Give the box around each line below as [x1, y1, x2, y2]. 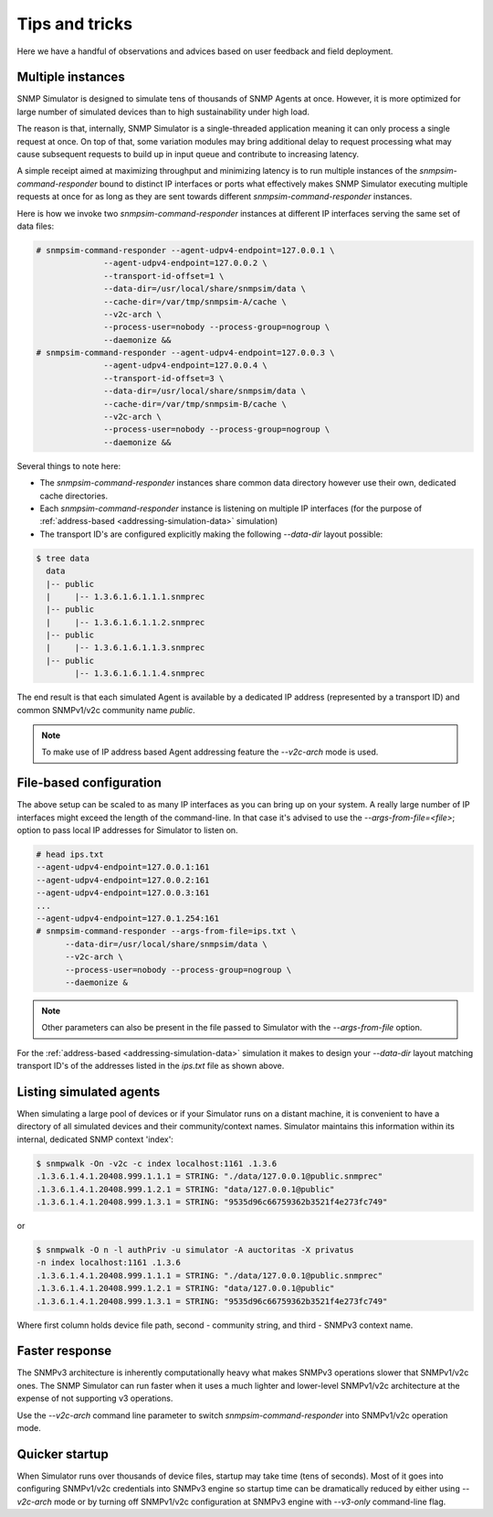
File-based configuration [16, 775, 162, 791]
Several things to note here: [16, 460, 121, 471]
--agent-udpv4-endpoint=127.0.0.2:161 [36, 874, 210, 885]
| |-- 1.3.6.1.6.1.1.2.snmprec [46, 617, 205, 627]
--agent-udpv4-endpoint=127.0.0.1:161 [36, 862, 210, 872]
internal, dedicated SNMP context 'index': [16, 1134, 173, 1145]
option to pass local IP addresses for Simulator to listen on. [16, 825, 238, 836]
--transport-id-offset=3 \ [103, 373, 225, 383]
